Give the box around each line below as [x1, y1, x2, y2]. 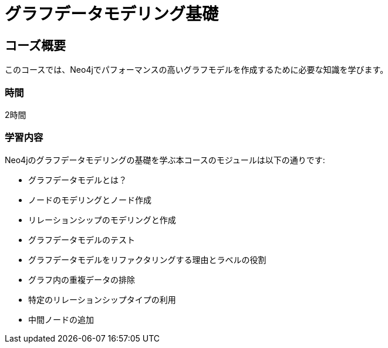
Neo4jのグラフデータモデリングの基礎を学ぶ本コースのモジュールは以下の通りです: [5, 154, 325, 165]
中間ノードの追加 [28, 314, 94, 325]
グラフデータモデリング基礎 [5, 4, 219, 24]
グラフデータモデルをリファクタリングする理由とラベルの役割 [28, 254, 266, 265]
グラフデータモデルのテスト [28, 234, 135, 245]
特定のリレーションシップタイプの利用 [28, 294, 176, 305]
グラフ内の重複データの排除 [28, 274, 135, 285]
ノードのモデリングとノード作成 [28, 194, 151, 205]
